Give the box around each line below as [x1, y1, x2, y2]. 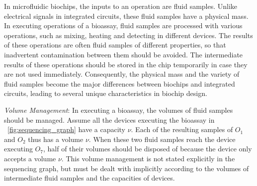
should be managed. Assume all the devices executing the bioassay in [4, 114, 215, 125]
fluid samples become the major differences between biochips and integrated [4, 78, 235, 89]
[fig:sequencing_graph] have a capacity [7, 124, 125, 135]
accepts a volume [4, 153, 56, 163]
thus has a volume [28, 134, 84, 144]
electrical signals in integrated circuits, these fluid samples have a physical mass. [4, 10, 249, 21]
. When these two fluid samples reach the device [88, 134, 236, 144]
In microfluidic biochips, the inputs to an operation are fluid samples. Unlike [4, 1, 238, 11]
